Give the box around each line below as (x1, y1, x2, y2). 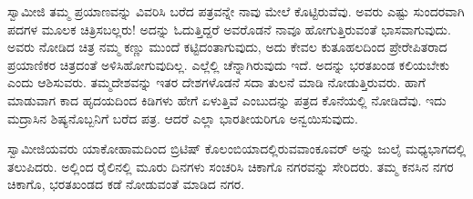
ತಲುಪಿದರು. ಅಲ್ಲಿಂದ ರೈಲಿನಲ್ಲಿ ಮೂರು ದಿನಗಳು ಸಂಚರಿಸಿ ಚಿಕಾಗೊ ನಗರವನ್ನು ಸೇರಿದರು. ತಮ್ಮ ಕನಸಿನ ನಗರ (7, 156, 454, 175)
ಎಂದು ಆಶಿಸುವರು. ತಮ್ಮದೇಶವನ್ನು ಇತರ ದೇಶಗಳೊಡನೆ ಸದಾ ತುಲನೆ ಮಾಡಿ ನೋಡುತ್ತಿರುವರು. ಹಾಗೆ (7, 73, 426, 92)
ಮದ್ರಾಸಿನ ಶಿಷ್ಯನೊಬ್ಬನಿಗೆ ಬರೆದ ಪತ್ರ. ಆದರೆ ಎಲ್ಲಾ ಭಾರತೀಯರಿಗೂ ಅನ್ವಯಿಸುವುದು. (7, 108, 358, 127)
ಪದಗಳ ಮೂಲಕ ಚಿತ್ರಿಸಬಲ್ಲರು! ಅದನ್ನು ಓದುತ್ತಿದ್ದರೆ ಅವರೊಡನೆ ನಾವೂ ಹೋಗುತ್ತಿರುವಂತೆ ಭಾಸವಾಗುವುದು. (7, 19, 451, 38)
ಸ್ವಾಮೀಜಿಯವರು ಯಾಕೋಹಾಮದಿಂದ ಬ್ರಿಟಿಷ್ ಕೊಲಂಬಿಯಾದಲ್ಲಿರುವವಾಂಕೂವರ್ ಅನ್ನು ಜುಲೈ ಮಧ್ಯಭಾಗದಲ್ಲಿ (7, 139, 467, 158)
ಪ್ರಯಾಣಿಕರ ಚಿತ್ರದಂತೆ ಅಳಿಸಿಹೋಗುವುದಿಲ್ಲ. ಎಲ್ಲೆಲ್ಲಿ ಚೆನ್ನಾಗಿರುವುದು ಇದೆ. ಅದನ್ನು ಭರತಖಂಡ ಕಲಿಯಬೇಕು (7, 55, 449, 74)
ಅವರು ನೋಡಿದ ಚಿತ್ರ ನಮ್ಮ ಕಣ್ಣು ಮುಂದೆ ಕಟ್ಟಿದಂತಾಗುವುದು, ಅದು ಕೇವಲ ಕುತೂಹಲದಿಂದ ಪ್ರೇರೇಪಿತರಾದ (7, 37, 447, 56)
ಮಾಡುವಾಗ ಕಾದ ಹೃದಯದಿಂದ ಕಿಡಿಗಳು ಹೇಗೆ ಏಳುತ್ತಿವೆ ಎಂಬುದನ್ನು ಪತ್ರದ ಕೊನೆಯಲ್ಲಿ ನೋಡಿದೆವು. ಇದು (7, 90, 447, 109)
